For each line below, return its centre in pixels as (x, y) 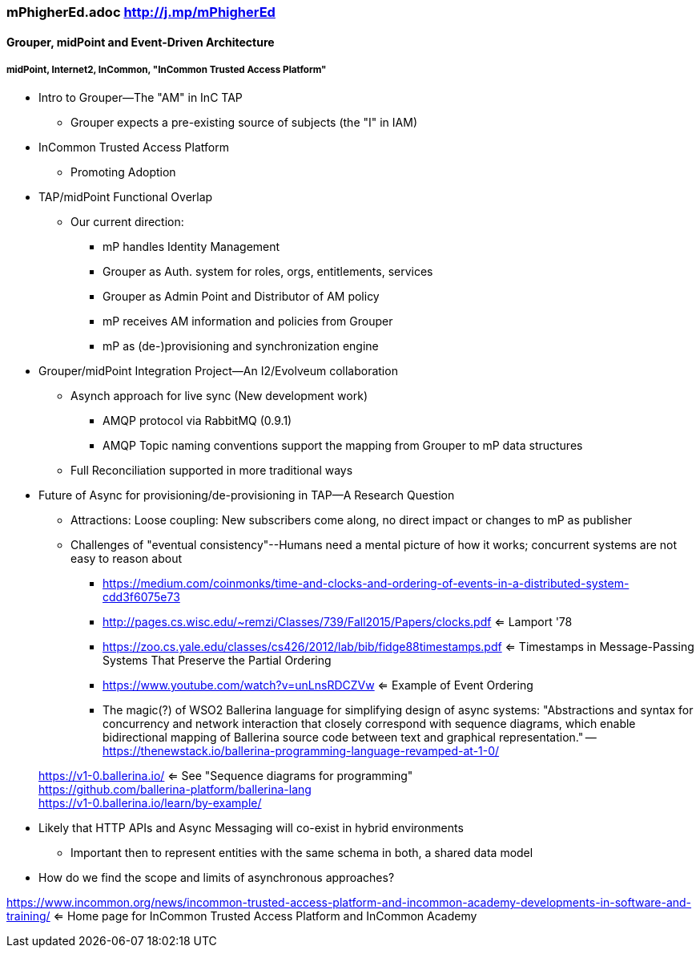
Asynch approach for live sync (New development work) (219, 396)
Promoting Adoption (123, 172)
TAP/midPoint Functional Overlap (126, 197)
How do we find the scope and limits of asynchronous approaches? (217, 878)
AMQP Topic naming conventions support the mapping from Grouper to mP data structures (343, 446)
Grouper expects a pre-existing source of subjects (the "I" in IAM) (244, 123)
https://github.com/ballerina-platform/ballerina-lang (175, 790)
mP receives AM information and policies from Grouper (248, 321)
